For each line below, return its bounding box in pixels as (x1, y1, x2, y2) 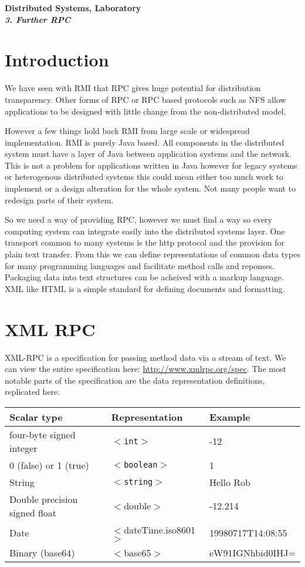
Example (209, 410, 250, 424)
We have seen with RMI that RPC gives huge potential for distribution (5, 82, 261, 94)
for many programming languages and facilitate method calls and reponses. (5, 259, 275, 271)
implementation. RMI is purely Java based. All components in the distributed (5, 136, 284, 148)
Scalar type (9, 410, 63, 424)
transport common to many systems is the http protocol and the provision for (5, 236, 285, 249)
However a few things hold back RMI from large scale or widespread (5, 125, 250, 137)
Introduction (5, 48, 109, 72)
